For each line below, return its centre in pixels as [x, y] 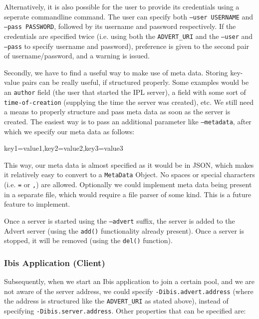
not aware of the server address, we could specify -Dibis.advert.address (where [129, 291]
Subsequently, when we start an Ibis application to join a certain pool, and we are [129, 281]
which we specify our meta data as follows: [69, 131]
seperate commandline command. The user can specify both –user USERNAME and [129, 16]
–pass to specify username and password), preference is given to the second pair [127, 46]
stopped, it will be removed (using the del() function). [88, 240]
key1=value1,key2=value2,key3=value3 [64, 148]
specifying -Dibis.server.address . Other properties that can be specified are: [125, 310]
